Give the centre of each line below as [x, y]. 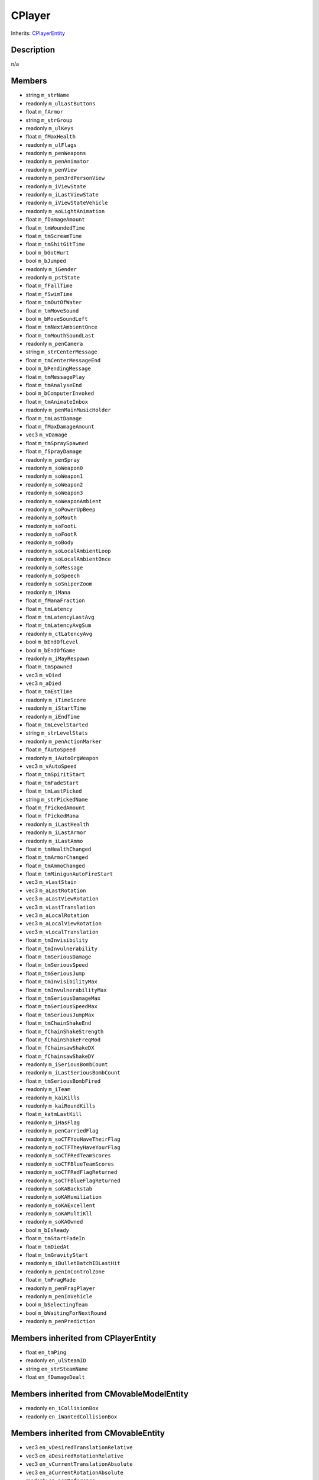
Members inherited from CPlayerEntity [84, 1338]
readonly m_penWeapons [56, 153]
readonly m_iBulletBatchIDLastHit [73, 1263]
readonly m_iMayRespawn [58, 658]
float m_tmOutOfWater [54, 303]
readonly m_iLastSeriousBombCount [73, 1073]
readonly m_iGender [51, 269]
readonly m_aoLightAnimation [65, 211]
